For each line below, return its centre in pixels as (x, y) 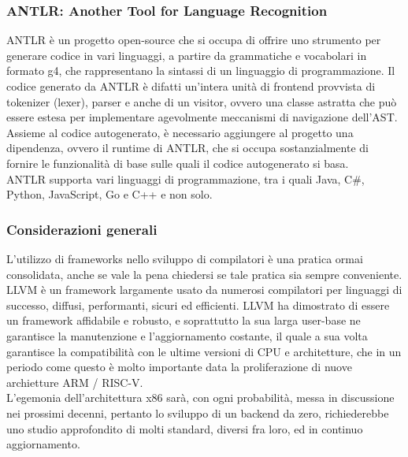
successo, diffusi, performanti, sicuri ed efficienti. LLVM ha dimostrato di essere (198, 305)
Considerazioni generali (82, 229)
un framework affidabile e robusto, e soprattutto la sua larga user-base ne (184, 320)
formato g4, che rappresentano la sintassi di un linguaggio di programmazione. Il (201, 71)
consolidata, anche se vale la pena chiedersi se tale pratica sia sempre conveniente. (204, 274)
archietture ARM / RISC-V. (75, 382)
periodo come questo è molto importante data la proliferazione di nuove (179, 367)
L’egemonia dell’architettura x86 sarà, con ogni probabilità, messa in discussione (200, 398)
